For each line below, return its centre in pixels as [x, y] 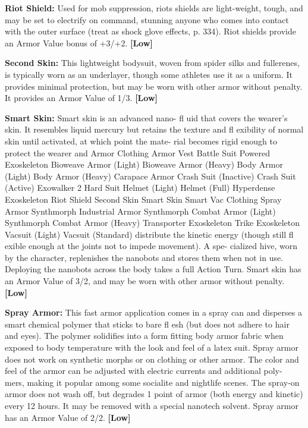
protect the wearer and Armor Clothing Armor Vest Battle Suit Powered [138, 152]
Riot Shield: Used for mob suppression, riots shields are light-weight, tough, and [154, 8]
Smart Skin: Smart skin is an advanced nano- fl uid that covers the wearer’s [146, 117]
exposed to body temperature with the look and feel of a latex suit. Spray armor [152, 347]
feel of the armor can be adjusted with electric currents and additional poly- [144, 371]
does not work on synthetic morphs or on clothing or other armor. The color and [152, 359]
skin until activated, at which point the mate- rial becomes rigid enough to [141, 141]
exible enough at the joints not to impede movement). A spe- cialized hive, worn [151, 246]
